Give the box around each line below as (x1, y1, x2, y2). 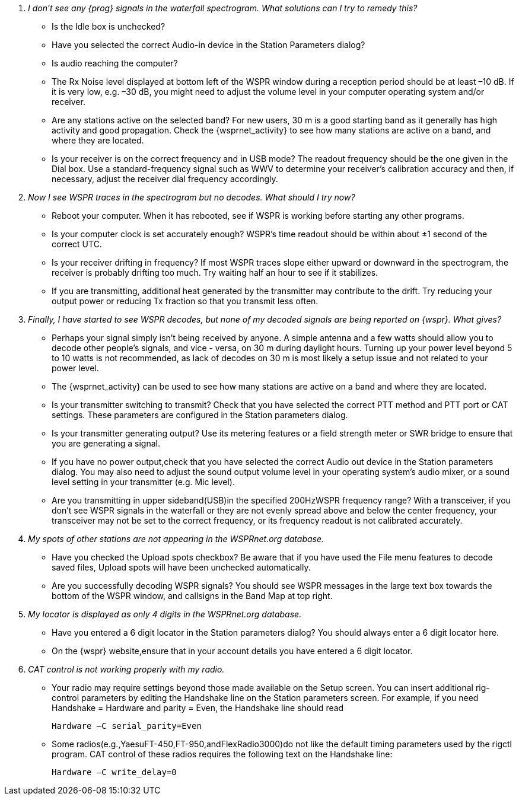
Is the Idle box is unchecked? (52, 21, 165, 31)
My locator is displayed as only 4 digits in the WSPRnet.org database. (28, 609, 302, 619)
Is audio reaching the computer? (52, 58, 178, 68)
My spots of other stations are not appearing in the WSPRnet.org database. (28, 534, 324, 544)
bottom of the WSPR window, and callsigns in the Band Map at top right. (52, 591, 333, 601)
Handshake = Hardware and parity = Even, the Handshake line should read (52, 703, 344, 713)
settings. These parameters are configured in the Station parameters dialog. (52, 410, 348, 420)
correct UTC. (52, 239, 102, 249)
